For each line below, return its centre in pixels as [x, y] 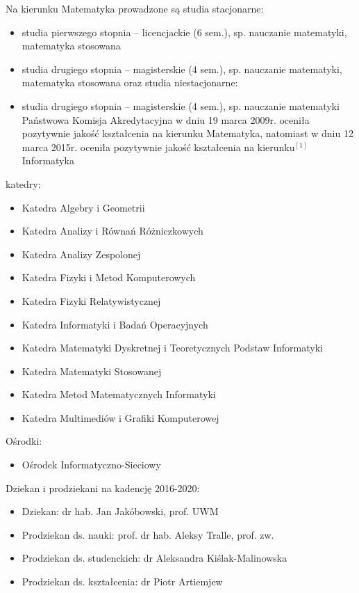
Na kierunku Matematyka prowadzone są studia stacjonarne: [135, 8]
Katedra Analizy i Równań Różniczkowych [112, 231]
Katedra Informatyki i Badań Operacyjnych [115, 324]
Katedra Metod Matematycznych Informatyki [119, 394]
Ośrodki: [24, 441]
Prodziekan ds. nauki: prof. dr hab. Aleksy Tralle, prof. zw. [148, 534]
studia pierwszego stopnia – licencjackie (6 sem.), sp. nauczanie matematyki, [184, 32]
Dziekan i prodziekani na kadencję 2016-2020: [103, 488]
